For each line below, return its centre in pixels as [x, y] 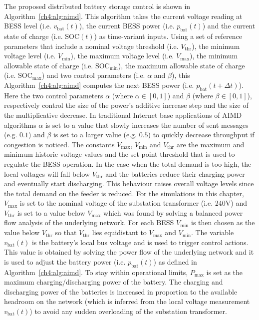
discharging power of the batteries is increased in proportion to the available [121, 291]
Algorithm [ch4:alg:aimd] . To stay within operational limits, [96, 272]
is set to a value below [51, 212]
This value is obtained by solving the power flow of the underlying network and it [129, 252]
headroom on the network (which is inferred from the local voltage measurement [127, 301]
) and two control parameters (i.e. [93, 75]
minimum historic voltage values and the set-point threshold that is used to [120, 154]
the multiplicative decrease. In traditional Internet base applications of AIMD [123, 115]
